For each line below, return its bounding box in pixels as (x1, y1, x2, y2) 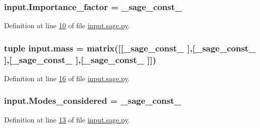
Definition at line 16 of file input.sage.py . (4, 73, 130, 83)
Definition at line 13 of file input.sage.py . (4, 114, 130, 124)
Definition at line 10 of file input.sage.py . (4, 20, 130, 31)
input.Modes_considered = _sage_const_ (4, 94, 181, 107)
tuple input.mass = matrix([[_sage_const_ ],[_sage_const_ (4, 41, 256, 54)
